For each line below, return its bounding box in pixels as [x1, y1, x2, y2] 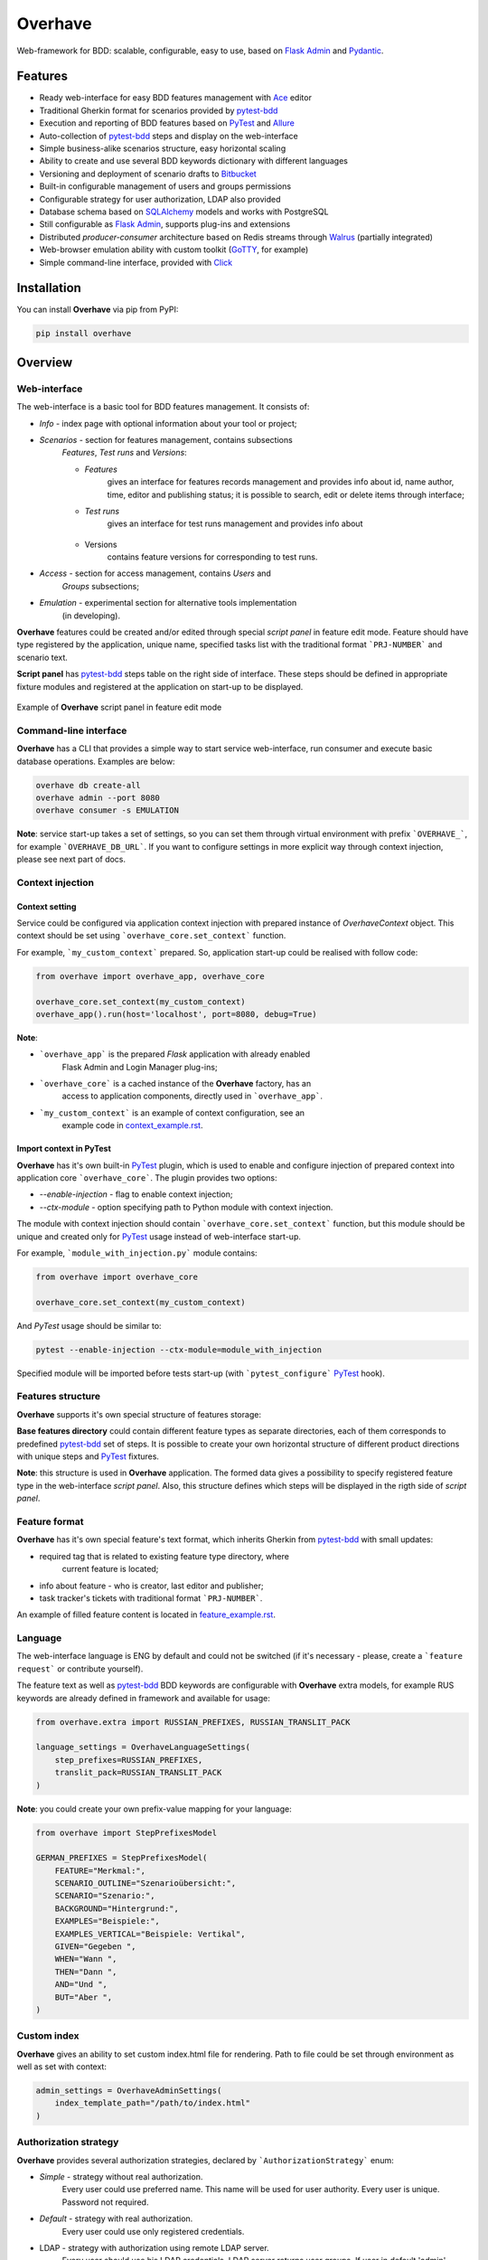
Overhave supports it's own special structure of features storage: [16, 1408, 262, 1419]
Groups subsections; [61, 580, 140, 591]
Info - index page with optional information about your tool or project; [39, 418, 297, 428]
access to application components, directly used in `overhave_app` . [61, 1090, 324, 1102]
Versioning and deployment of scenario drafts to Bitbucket [39, 168, 257, 179]
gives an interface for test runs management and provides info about [107, 518, 363, 529]
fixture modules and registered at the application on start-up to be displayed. [16, 681, 304, 692]
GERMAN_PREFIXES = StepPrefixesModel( [35, 1853, 208, 1863]
